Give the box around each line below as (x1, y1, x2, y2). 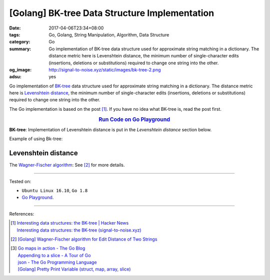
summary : (9, 45, 31, 52)
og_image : (9, 66, 32, 72)
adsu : (9, 74, 22, 80)
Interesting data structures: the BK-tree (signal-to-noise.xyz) (16, 227, 142, 233)
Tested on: (9, 178, 31, 184)
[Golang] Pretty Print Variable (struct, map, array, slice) (17, 266, 131, 272)
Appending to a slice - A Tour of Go (17, 252, 91, 258)
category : (9, 39, 30, 45)
